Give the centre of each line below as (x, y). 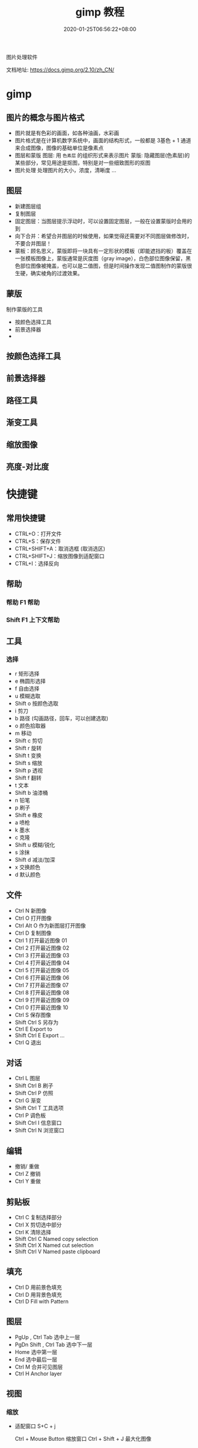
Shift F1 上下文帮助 (33, 620)
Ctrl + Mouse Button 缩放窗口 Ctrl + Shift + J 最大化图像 (83, 1439)
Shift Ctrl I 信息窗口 (38, 1123)
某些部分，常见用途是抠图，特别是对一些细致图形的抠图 (82, 163)
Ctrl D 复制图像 (33, 933)
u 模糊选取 (28, 696)
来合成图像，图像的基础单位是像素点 (59, 148)
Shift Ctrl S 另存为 (37, 1022)
